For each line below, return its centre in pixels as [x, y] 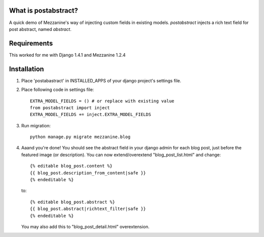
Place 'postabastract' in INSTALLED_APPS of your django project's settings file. [101, 80]
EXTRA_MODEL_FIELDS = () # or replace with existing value [102, 101]
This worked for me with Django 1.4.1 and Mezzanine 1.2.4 [67, 55]
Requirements [31, 43]
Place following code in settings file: [58, 90]
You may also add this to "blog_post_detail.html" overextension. [85, 226]
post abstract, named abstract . [40, 29]
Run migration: [36, 125]
